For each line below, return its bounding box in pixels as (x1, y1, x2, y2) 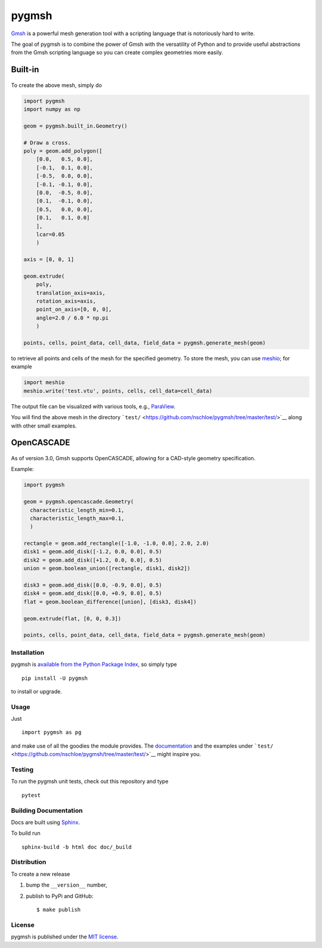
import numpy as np (23, 106, 80, 113)
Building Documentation (11, 806, 83, 814)
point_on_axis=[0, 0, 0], (36, 306, 112, 313)
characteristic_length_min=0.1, (30, 507, 125, 513)
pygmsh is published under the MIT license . (11, 933, 119, 940)
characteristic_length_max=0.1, (30, 515, 125, 522)
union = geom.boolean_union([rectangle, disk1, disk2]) (23, 565, 191, 572)
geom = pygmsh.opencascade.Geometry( (23, 498, 134, 505)
